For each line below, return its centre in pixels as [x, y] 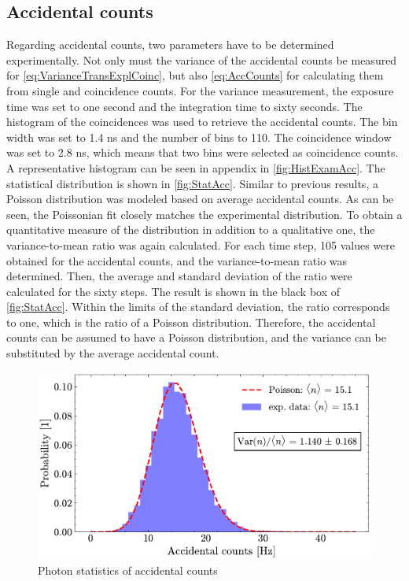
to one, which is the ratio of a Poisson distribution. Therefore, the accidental [191, 322]
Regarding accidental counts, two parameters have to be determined [170, 44]
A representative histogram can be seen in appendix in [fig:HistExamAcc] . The [196, 167]
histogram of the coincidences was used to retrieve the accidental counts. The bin [202, 122]
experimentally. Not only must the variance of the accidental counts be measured [202, 59]
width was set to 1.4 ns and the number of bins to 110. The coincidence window [199, 137]
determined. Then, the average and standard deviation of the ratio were [179, 276]
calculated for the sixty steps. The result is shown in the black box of [173, 291]
